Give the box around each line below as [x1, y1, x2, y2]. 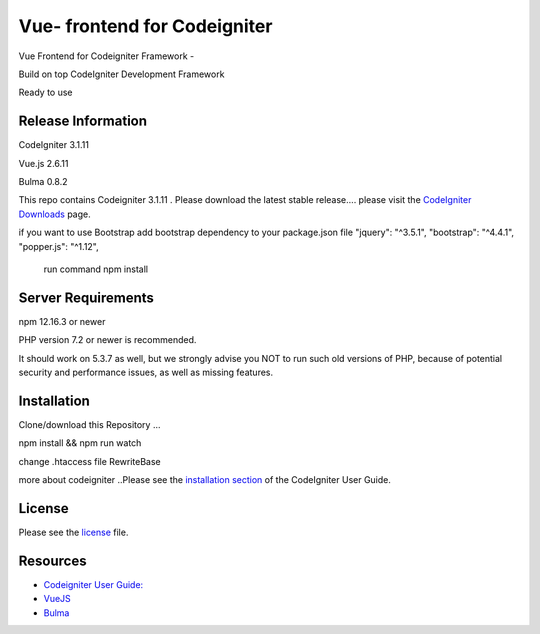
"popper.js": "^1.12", [18, 240, 99, 252]
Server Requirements [18, 289, 155, 306]
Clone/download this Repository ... [18, 418, 161, 430]
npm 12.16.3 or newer [18, 315, 106, 327]
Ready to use [18, 86, 74, 99]
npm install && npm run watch [18, 437, 142, 449]
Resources [18, 552, 87, 569]
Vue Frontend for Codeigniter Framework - [18, 50, 195, 62]
